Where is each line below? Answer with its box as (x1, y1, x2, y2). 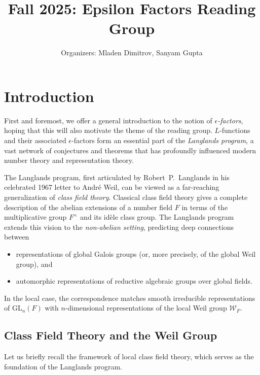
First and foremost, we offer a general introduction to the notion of (4, 115, 212, 125)
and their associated (4, 135, 66, 146)
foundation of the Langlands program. (4, 361, 122, 371)
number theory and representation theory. (4, 155, 134, 165)
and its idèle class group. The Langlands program (80, 212, 234, 222)
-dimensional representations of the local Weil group (65, 302, 227, 313)
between (4, 231, 29, 242)
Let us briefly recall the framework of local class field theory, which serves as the (4, 351, 254, 362)
